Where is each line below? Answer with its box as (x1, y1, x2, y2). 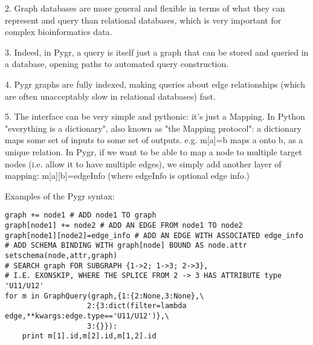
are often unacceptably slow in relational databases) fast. (5, 89, 216, 102)
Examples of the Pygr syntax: (5, 189, 115, 202)
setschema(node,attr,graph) (5, 251, 118, 260)
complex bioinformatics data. (5, 25, 112, 38)
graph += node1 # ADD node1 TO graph (5, 211, 156, 220)
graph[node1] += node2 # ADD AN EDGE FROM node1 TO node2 (5, 221, 243, 230)
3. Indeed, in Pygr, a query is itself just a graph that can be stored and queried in (5, 45, 309, 58)
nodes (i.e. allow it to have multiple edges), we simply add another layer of (5, 157, 282, 170)
